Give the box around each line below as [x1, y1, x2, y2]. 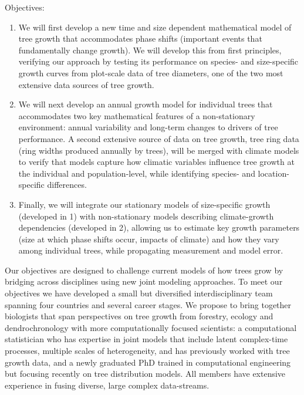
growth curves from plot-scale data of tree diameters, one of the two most [18, 66, 283, 79]
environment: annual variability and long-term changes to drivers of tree [18, 121, 278, 133]
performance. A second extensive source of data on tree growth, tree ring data [18, 132, 299, 144]
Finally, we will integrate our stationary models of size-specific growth [18, 198, 271, 210]
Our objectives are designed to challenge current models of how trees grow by [5, 264, 283, 276]
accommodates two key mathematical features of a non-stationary [18, 109, 255, 121]
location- [258, 167, 289, 179]
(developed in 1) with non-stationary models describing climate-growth [18, 210, 274, 222]
